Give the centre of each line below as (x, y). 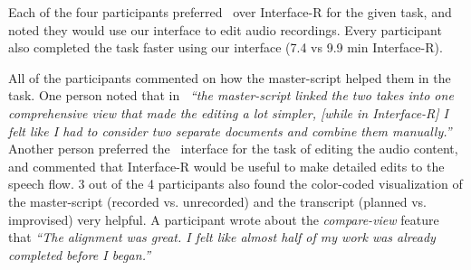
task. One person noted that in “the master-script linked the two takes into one (231, 95)
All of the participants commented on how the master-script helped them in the (230, 77)
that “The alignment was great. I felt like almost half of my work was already (222, 237)
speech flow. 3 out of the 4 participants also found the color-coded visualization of (235, 184)
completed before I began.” (80, 254)
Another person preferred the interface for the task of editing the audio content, (233, 149)
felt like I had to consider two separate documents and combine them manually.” (230, 130)
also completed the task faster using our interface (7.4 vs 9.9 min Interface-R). (226, 47)
